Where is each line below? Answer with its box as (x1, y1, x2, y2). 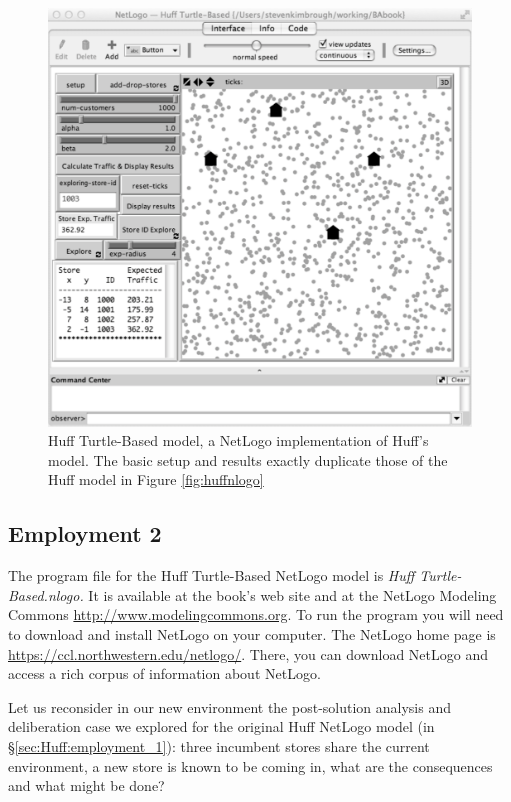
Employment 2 (8, 518, 162, 549)
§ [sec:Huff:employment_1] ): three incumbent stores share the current (8, 735, 430, 756)
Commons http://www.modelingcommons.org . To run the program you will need (8, 604, 504, 625)
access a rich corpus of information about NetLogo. (8, 663, 321, 684)
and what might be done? (8, 775, 165, 796)
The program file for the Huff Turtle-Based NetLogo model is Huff (8, 565, 415, 586)
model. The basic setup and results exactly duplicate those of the (48, 449, 448, 470)
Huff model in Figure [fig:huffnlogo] (48, 469, 264, 490)
